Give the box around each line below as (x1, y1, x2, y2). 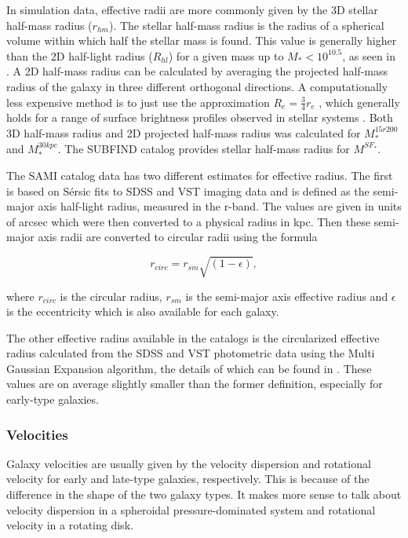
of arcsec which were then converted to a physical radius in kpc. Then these (6, 213, 370, 229)
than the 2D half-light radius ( (6, 47, 153, 64)
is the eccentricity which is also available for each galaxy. (6, 303, 279, 320)
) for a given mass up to (168, 47, 284, 64)
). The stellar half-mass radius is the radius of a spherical (108, 16, 384, 33)
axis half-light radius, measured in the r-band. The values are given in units (38, 198, 402, 214)
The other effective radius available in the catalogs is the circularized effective (6, 329, 380, 346)
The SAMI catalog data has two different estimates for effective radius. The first (6, 167, 393, 183)
